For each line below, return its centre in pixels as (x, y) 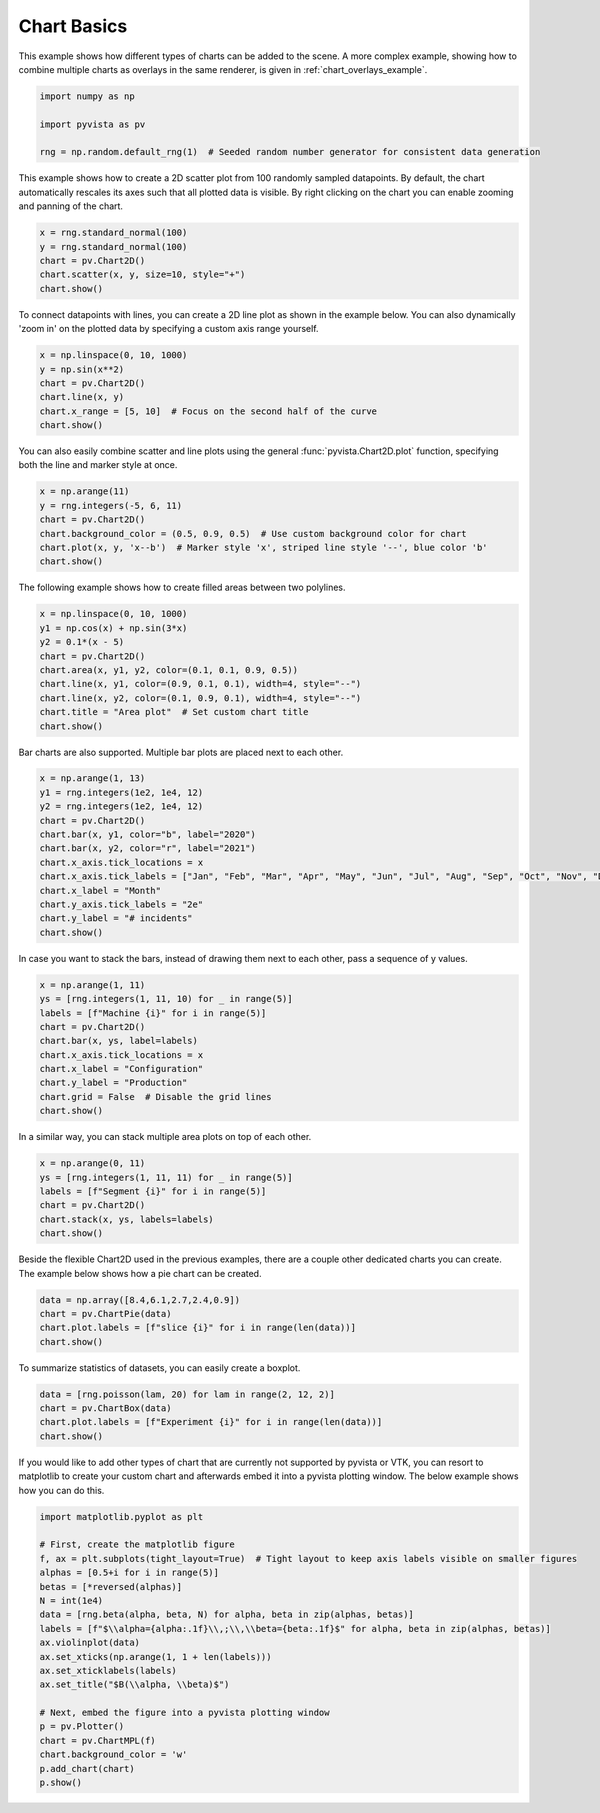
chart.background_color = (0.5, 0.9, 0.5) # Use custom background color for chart (253, 533)
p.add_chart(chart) (87, 1768)
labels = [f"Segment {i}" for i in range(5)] (153, 1191)
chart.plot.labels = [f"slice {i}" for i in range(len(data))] (198, 1328)
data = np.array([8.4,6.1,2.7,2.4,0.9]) (139, 1299)
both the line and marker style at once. (98, 465)
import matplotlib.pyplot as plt (121, 1516)
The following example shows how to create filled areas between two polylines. (182, 587)
